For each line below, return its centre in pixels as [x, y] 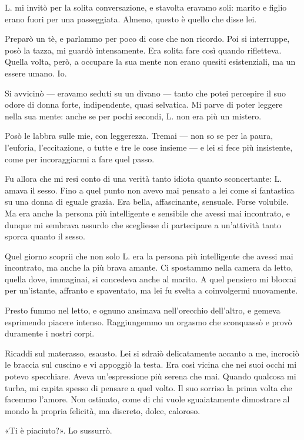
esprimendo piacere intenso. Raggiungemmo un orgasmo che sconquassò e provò [148, 321]
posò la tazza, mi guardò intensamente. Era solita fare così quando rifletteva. [143, 50]
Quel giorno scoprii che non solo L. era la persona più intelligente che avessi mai [149, 256]
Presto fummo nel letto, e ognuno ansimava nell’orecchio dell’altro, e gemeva [143, 310]
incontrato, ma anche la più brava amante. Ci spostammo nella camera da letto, [149, 267]
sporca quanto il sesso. [45, 236]
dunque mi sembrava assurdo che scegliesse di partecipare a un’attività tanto [143, 224]
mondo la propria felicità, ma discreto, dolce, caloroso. [103, 410]
